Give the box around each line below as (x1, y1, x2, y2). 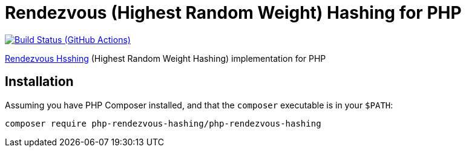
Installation (5, 74, 74, 90)
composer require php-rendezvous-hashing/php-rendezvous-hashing (5, 118, 321, 128)
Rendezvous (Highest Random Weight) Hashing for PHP (5, 2, 462, 23)
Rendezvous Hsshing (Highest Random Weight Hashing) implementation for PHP (5, 53, 326, 64)
